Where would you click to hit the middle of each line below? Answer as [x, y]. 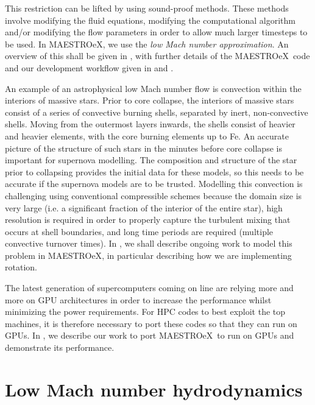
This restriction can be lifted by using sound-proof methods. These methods [147, 8]
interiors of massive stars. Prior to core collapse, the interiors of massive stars [150, 100]
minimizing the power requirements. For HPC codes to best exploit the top [145, 312]
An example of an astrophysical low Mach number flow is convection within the [153, 88]
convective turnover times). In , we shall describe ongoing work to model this [149, 243]
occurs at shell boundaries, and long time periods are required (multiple [139, 231]
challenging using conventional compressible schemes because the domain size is [154, 195]
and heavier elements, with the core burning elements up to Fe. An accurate [147, 136]
